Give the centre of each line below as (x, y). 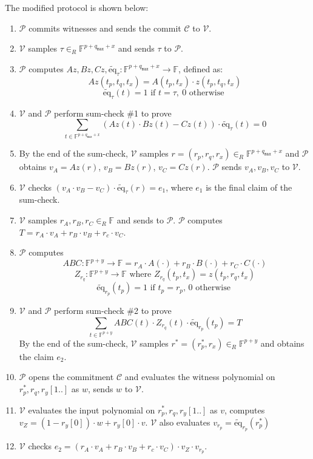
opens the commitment (71, 377)
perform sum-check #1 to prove (113, 113)
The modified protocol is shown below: (77, 7)
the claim (36, 356)
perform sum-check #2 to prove (113, 311)
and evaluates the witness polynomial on (200, 377)
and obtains (282, 343)
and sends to (140, 220)
